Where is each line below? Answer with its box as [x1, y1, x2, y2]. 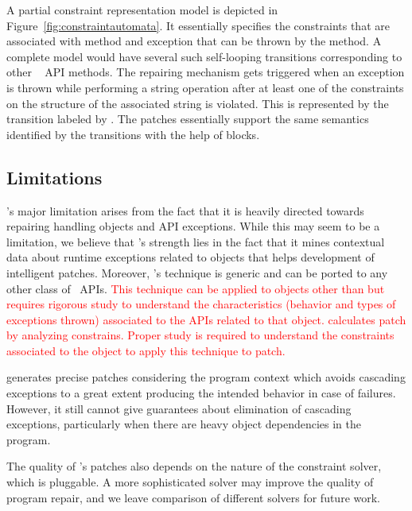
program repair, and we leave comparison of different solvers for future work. [6, 489, 381, 505]
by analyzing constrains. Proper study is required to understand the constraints [6, 327, 395, 343]
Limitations [6, 165, 103, 189]
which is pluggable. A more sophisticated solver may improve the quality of [6, 474, 374, 490]
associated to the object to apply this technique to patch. [6, 342, 286, 358]
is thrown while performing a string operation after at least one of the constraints [6, 79, 404, 95]
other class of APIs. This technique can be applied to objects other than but [6, 280, 385, 296]
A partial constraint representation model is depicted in [6, 2, 278, 17]
